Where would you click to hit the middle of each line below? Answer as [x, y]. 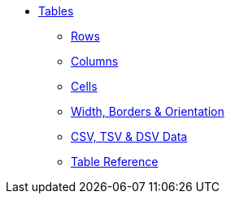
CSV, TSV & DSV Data [129, 136]
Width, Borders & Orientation [148, 111]
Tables [56, 11]
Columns [95, 61]
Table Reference [115, 162]
